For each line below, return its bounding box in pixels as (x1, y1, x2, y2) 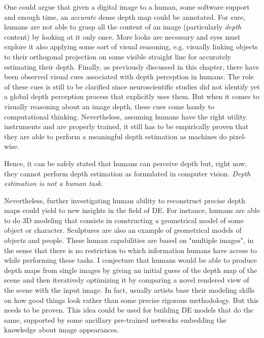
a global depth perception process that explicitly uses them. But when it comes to (4, 91, 259, 102)
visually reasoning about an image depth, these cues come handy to (4, 101, 215, 111)
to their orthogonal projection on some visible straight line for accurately (4, 51, 231, 62)
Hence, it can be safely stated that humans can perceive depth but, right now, (4, 158, 247, 168)
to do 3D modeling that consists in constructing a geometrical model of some (4, 214, 244, 225)
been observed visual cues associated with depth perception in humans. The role (4, 71, 254, 82)
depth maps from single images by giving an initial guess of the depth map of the (4, 264, 257, 275)
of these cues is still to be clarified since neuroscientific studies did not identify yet (4, 81, 260, 91)
